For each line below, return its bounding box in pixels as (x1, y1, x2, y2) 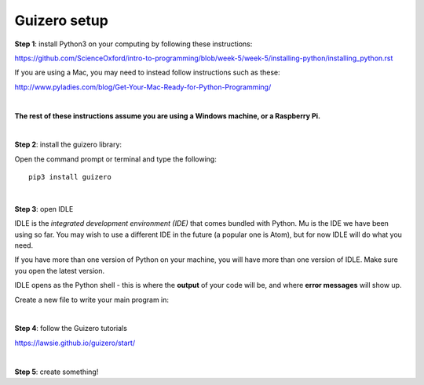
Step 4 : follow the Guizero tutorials (14, 324, 127, 333)
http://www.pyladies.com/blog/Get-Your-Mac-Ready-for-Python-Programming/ (14, 82, 272, 92)
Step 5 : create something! (14, 367, 99, 376)
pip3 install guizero (28, 173, 111, 182)
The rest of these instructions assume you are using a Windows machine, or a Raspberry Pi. (14, 111, 321, 121)
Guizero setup (14, 12, 109, 29)
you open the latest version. (14, 266, 105, 275)
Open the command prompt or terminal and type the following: (14, 154, 217, 164)
